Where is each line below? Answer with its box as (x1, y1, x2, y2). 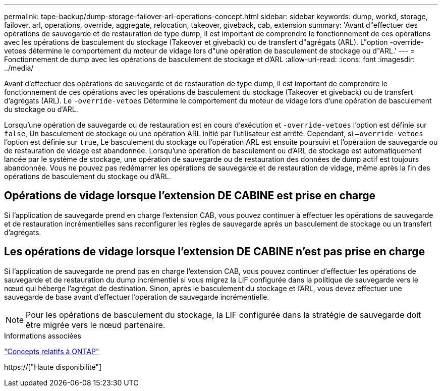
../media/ (4, 64, 34, 72)
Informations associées (4, 331, 81, 340)
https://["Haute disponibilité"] (4, 362, 101, 371)
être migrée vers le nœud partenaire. (26, 319, 165, 330)
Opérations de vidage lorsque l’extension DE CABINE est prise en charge (4, 189, 376, 202)
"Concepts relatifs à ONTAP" (4, 347, 99, 356)
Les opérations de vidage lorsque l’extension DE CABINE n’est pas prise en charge (4, 245, 425, 258)
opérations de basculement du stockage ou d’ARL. (4, 172, 171, 181)
